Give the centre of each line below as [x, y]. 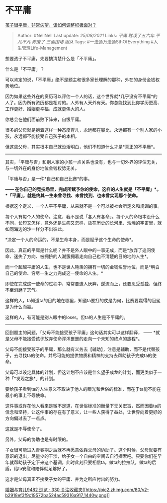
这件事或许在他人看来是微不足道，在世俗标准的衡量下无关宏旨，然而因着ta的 [83, 406]
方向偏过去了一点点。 [27, 418]
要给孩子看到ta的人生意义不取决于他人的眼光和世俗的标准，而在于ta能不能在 [83, 389]
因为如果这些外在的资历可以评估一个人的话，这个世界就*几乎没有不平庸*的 [82, 96]
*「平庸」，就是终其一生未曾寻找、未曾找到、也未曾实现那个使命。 [73, 195]
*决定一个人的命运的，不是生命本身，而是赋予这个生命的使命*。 [71, 240]
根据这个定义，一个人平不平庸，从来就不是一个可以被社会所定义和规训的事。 [83, 206]
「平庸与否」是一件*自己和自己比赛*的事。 [49, 178]
